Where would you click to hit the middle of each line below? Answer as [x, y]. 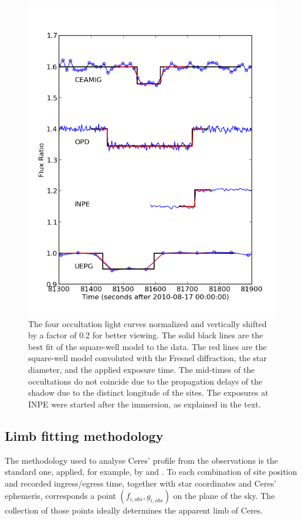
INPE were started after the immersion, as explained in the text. [145, 404]
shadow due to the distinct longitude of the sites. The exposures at [148, 392]
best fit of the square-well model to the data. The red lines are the [147, 346]
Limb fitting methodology [84, 435]
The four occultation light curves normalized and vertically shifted [147, 323]
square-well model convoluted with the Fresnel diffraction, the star [147, 358]
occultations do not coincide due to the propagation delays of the [145, 381]
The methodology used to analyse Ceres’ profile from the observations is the [142, 460]
